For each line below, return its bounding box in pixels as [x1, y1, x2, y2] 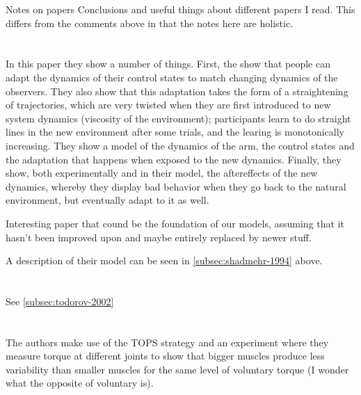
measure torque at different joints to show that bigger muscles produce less [6, 348, 325, 363]
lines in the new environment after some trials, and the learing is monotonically [6, 124, 344, 139]
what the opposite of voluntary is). [6, 376, 154, 390]
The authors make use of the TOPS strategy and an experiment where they [6, 334, 329, 349]
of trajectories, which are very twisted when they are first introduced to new [6, 97, 331, 112]
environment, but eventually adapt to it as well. [6, 193, 209, 207]
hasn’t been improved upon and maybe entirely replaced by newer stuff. [6, 229, 312, 244]
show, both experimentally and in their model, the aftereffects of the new [6, 166, 318, 180]
